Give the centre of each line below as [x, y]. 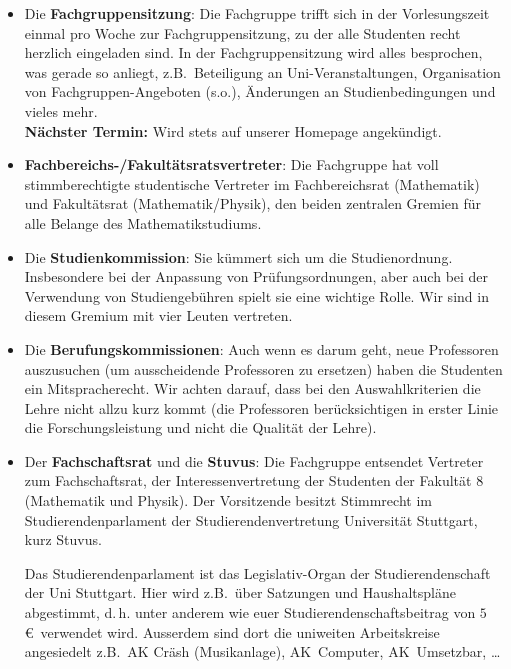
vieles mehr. [61, 110]
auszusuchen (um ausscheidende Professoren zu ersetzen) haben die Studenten [263, 368]
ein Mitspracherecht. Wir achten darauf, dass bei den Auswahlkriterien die [252, 388]
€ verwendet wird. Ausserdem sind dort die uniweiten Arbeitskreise [232, 631]
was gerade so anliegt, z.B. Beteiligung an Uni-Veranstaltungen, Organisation [262, 71]
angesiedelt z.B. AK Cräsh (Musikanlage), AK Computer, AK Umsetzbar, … [262, 651]
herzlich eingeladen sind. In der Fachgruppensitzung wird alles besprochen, [253, 52]
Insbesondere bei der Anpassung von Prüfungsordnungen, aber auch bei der [256, 276]
